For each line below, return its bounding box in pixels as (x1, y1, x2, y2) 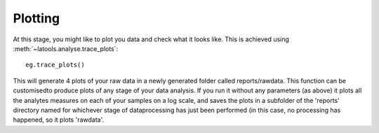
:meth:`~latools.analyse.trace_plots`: (13, 44, 119, 52)
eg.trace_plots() (25, 61, 85, 69)
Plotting (13, 10, 60, 26)
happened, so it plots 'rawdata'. (13, 115, 105, 124)
